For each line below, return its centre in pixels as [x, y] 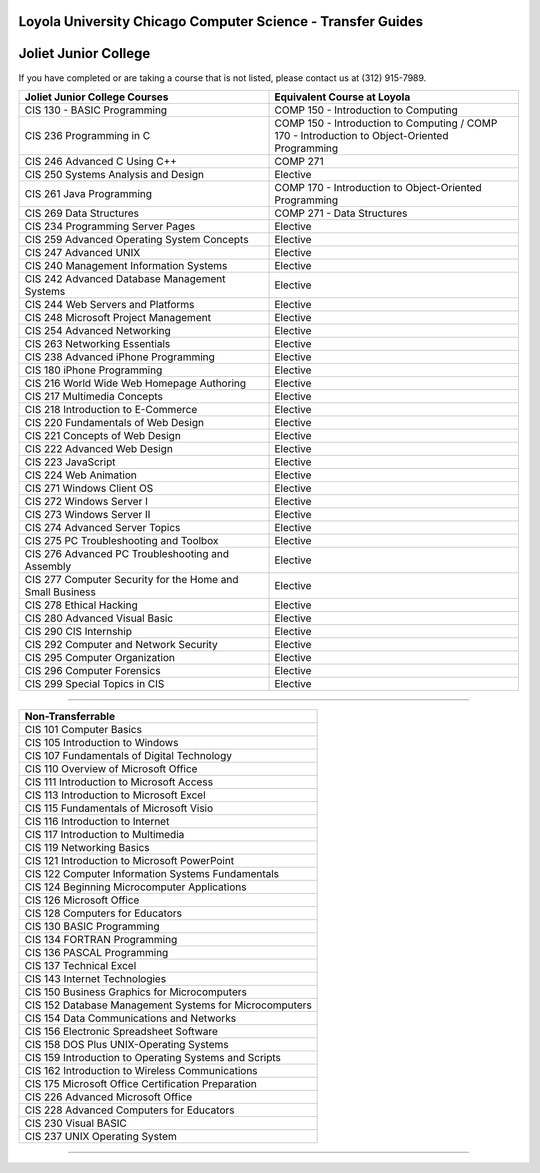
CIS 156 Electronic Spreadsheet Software [121, 1031]
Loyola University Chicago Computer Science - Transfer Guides [221, 21]
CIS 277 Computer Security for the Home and [131, 579]
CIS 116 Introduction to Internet [97, 821]
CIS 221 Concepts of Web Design [103, 435]
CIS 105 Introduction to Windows [101, 742]
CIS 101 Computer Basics [83, 729]
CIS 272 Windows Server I [86, 501]
